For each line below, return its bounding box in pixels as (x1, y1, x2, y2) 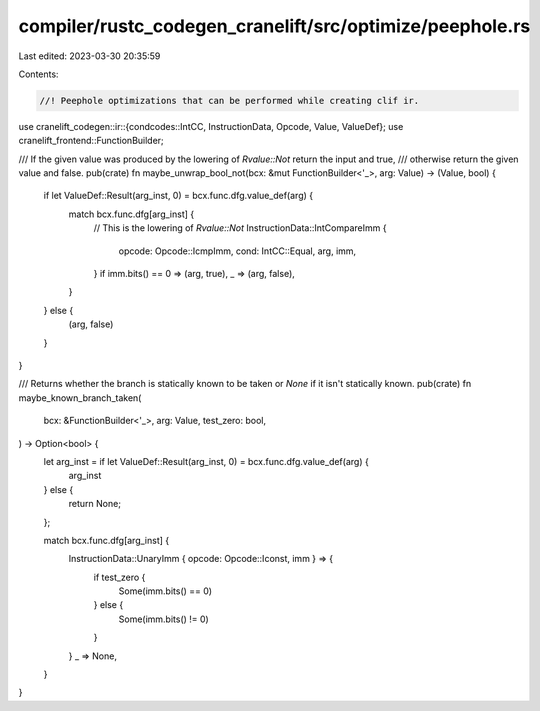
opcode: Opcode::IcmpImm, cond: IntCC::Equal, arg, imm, (118, 245, 357, 257)
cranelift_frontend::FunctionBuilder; (18, 135, 164, 147)
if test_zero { (93, 571, 146, 583)
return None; (68, 498, 122, 510)
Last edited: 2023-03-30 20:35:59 (18, 50, 161, 62)
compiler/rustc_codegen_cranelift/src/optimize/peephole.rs (18, 15, 531, 37)
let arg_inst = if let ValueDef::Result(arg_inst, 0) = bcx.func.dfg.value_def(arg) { (43, 455, 369, 467)
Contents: (18, 68, 59, 80)
